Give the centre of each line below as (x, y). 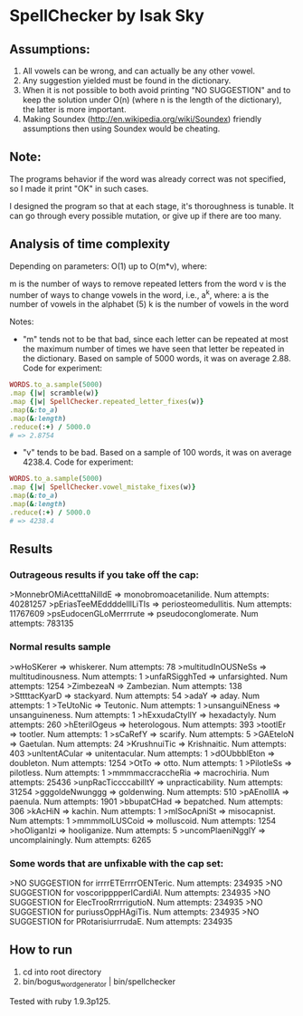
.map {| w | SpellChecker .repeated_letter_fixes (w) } (107, 402)
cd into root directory (62, 972)
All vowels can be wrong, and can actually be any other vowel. (139, 71)
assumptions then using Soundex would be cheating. (121, 129)
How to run (41, 950)
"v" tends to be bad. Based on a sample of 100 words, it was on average (157, 453)
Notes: (22, 321)
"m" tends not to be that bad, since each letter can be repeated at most (156, 340)
